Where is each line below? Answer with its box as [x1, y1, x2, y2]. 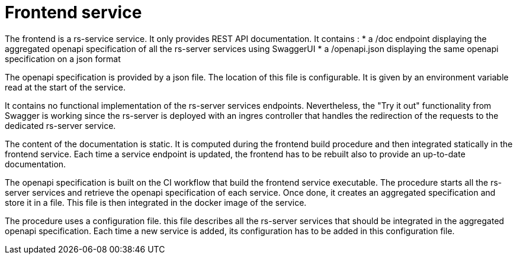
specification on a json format [5, 53, 121, 64]
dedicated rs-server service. [5, 120, 116, 131]
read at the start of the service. [5, 82, 126, 92]
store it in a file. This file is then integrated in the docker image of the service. [5, 197, 307, 208]
